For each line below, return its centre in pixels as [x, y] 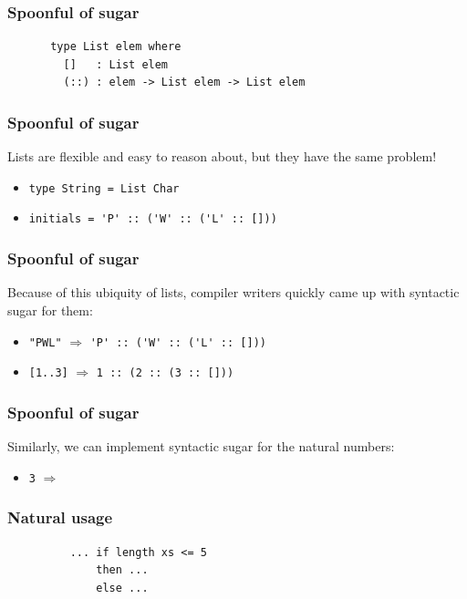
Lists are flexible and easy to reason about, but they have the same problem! [222, 156]
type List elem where [116, 47]
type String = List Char [104, 188]
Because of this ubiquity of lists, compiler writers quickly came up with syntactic [233, 292]
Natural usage [60, 517]
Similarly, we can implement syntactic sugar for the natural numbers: [201, 446]
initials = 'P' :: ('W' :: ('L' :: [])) [153, 219]
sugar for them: [50, 310]
